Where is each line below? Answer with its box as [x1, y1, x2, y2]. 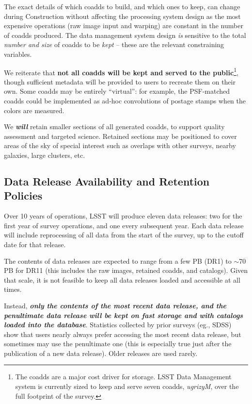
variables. [4, 49, 32, 59]
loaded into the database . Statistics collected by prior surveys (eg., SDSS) [4, 320, 232, 330]
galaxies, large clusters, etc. [4, 150, 85, 160]
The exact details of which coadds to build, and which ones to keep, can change [4, 1, 240, 11]
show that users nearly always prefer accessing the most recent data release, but [4, 329, 241, 339]
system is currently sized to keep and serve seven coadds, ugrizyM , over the [15, 381, 239, 391]
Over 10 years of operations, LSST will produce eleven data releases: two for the [4, 211, 242, 221]
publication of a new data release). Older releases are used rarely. [4, 348, 198, 358]
